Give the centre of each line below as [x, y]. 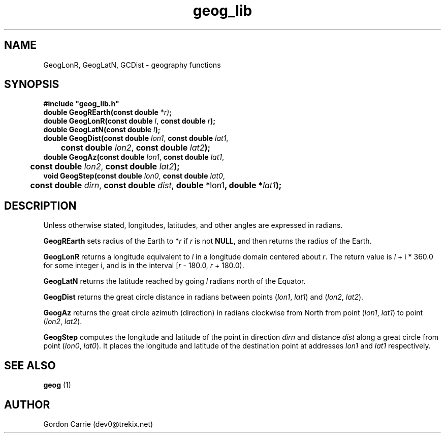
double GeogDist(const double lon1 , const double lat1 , [136, 138]
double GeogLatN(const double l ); [102, 130]
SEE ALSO [30, 365]
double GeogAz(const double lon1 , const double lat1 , [134, 157]
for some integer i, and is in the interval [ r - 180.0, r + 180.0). [144, 266]
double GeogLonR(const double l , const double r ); [130, 121]
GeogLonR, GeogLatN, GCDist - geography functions [132, 65]
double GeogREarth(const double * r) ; [108, 112]
